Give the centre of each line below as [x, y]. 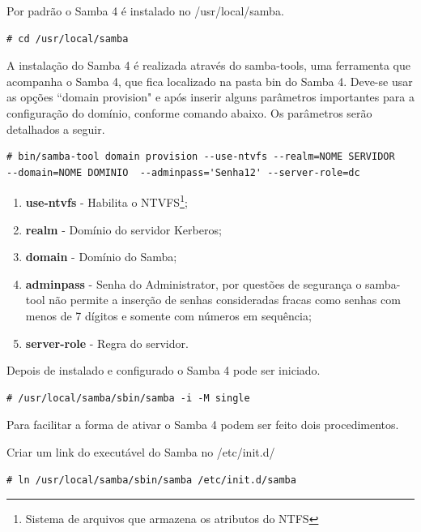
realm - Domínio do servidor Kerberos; [123, 229]
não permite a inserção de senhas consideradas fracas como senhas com [225, 300]
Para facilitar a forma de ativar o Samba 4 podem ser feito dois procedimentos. [203, 425]
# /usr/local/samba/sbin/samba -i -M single [128, 398]
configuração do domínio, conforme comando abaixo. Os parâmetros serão [189, 112]
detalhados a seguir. [56, 129]
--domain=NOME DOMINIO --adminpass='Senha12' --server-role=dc [183, 172]
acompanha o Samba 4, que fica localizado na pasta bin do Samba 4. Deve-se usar [210, 81]
